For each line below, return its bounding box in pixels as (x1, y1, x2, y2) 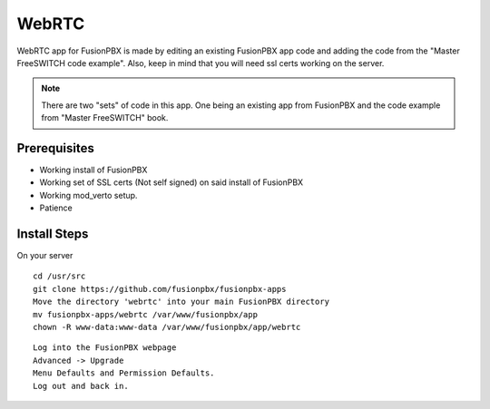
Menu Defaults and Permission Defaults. (33, 368, 215, 378)
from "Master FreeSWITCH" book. (41, 112, 169, 123)
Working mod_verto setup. (39, 190, 138, 200)
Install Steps (16, 227, 89, 241)
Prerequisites (16, 141, 94, 156)
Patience (39, 202, 73, 213)
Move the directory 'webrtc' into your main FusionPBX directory (33, 297, 330, 307)
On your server (16, 250, 73, 261)
